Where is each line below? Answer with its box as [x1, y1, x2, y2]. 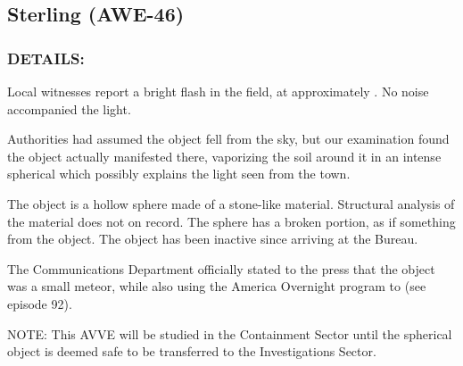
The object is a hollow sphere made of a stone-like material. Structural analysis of [7, 194, 455, 212]
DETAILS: [7, 46, 85, 69]
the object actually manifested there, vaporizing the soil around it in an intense [7, 146, 442, 165]
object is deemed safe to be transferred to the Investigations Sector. [7, 342, 376, 361]
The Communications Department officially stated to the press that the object [7, 259, 435, 278]
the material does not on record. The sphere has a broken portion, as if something [7, 212, 456, 230]
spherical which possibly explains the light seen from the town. [7, 164, 351, 183]
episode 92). [7, 294, 72, 312]
